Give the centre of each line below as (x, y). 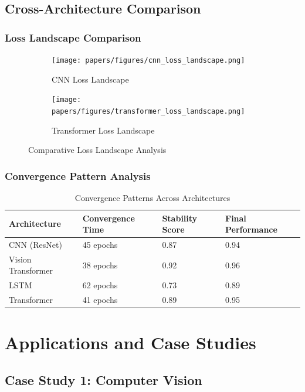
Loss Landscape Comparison (73, 37)
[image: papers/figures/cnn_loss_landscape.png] (148, 60)
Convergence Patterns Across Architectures (152, 197)
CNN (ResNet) (35, 244)
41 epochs (100, 300)
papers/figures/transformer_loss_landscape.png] (148, 111)
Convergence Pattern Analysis (78, 175)
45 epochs (100, 244)
